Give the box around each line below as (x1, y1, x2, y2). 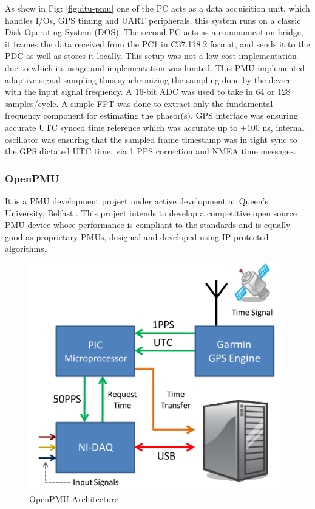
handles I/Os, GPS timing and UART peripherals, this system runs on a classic (5, 13, 301, 26)
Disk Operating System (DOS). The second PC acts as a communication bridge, (5, 26, 303, 38)
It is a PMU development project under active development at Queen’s (5, 194, 269, 207)
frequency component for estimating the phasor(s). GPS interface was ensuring (5, 109, 298, 122)
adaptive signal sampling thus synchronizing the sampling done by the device (5, 73, 292, 86)
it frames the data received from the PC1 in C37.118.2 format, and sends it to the (5, 37, 310, 50)
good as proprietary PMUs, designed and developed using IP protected (5, 230, 269, 243)
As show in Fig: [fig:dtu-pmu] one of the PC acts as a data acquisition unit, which (5, 2, 310, 14)
